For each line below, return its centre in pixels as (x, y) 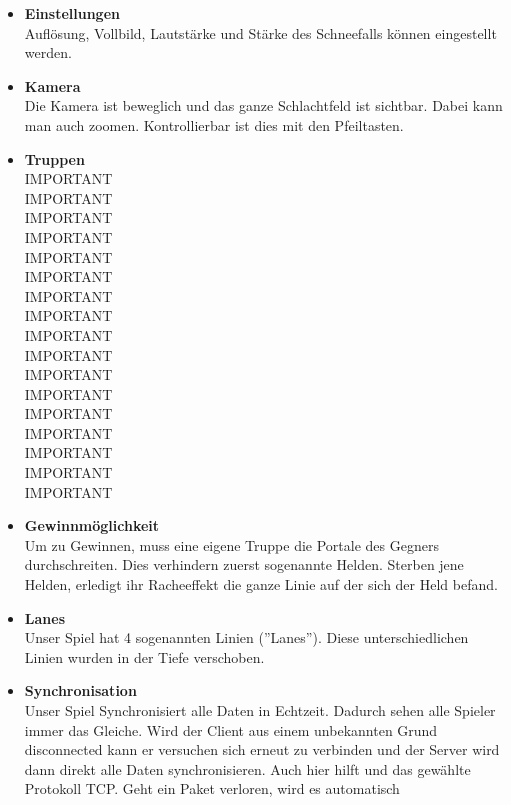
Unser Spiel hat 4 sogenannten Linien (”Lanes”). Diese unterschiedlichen (246, 637)
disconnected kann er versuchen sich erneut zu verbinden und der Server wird (262, 749)
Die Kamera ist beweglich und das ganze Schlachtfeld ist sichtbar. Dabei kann (263, 105)
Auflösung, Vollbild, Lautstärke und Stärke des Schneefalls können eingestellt (260, 32)
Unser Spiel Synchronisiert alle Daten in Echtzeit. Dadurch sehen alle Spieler (260, 710)
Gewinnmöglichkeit (92, 525)
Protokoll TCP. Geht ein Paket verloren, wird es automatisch (212, 788)
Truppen (54, 158)
